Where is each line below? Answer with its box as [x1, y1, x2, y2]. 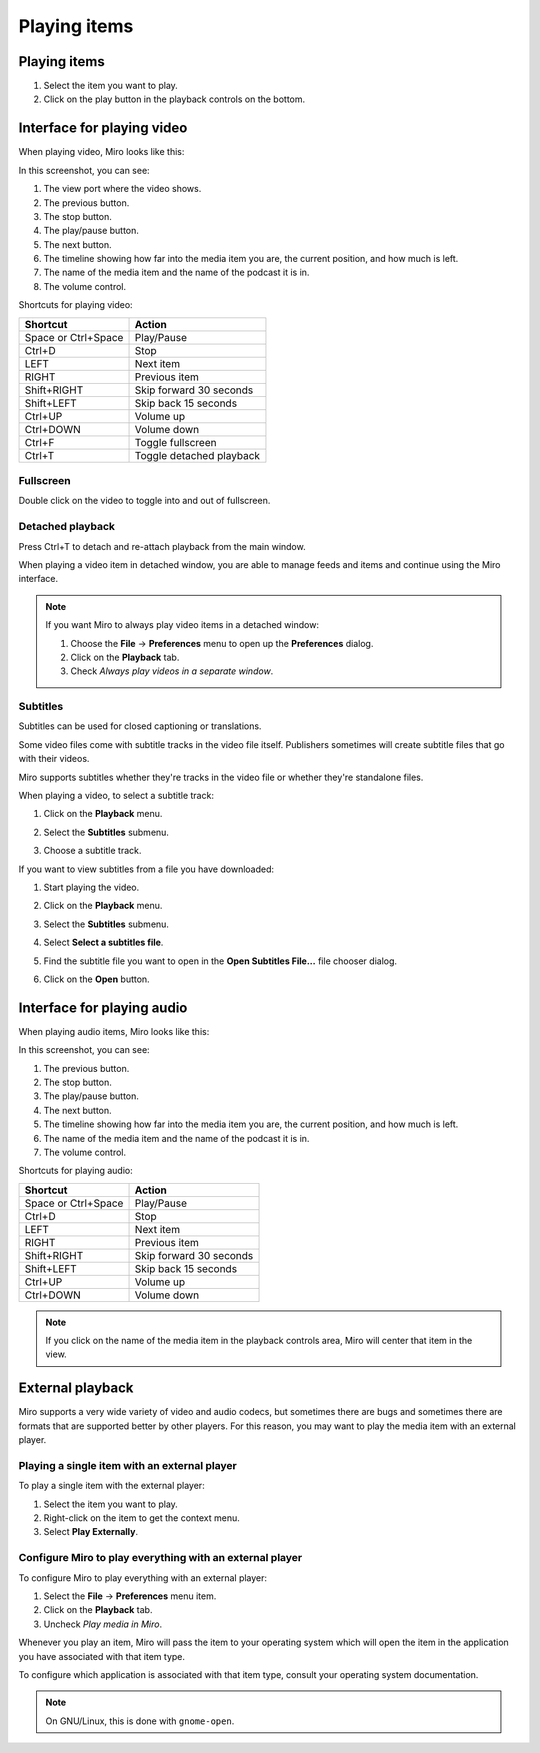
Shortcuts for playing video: [18, 299, 134, 311]
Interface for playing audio [18, 999, 188, 1016]
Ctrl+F [24, 435, 55, 449]
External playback [18, 1380, 134, 1397]
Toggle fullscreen [134, 435, 217, 449]
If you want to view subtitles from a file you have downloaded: [18, 863, 275, 875]
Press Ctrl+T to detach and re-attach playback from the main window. [18, 540, 306, 552]
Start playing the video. [43, 881, 140, 893]
